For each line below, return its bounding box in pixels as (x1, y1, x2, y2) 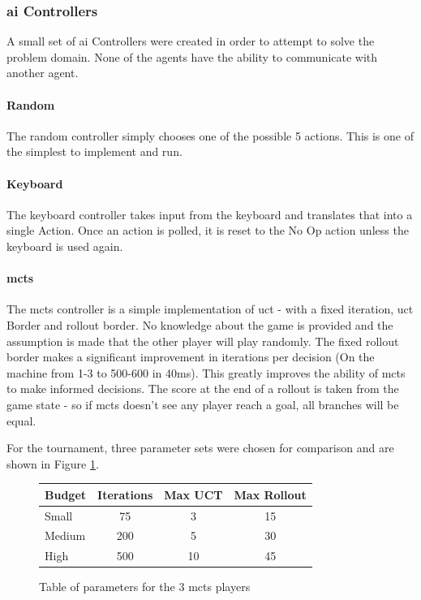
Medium (45, 527, 86, 544)
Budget (45, 486, 87, 503)
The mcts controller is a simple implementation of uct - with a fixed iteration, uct (6, 300, 414, 317)
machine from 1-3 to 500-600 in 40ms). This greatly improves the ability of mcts (6, 364, 406, 381)
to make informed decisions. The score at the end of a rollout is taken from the (6, 380, 399, 397)
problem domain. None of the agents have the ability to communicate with (6, 48, 378, 65)
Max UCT (164, 486, 223, 503)
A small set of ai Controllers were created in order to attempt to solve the (6, 32, 375, 50)
